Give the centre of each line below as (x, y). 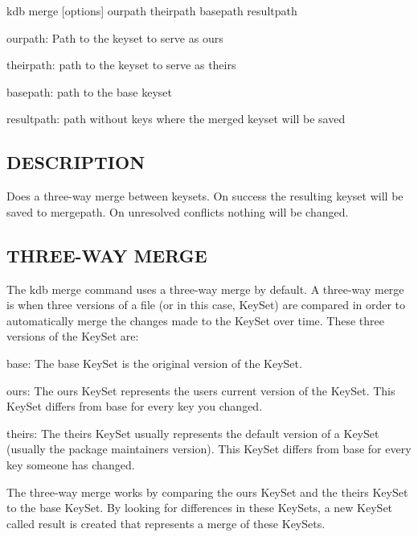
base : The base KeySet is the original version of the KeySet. (154, 363)
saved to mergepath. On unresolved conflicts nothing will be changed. (178, 211)
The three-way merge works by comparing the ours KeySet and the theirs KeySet (207, 492)
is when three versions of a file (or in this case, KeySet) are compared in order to (206, 305)
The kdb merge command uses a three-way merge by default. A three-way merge (205, 289)
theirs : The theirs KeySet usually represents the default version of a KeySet (193, 433)
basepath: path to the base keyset (89, 91)
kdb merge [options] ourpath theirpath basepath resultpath (152, 10)
